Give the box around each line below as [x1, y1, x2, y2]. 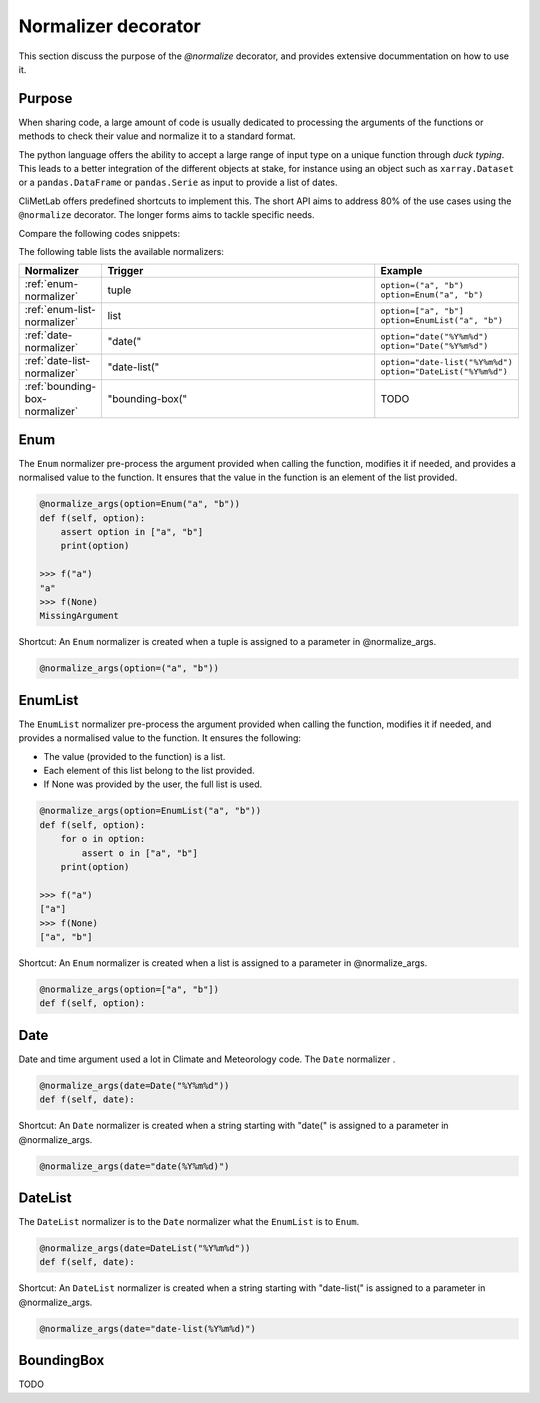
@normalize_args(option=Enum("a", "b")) [39, 498, 240, 510]
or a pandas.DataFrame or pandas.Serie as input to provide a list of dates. [18, 176, 339, 189]
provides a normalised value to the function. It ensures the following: [18, 732, 302, 744]
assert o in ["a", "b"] [81, 847, 199, 859]
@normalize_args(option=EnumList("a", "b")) [39, 805, 262, 817]
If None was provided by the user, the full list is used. [43, 778, 263, 790]
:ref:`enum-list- [24, 303, 97, 317]
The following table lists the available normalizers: [18, 245, 225, 257]
